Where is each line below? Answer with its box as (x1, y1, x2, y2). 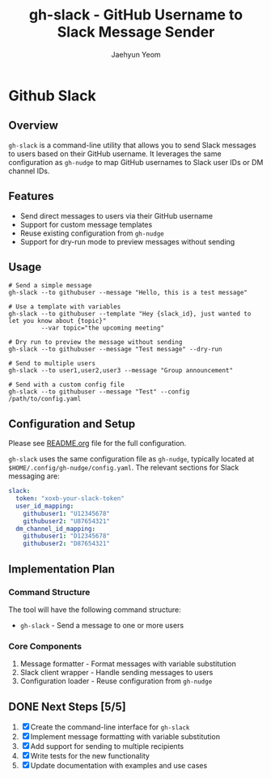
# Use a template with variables (8, 303, 121, 311)
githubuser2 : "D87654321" (23, 540, 111, 548)
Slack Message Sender (57, 23, 215, 41)
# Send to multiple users (8, 359, 95, 368)
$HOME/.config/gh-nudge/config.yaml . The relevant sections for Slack (8, 463, 239, 473)
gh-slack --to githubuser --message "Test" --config (8, 388, 190, 396)
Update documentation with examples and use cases (30, 760, 208, 770)
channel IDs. (8, 166, 50, 176)
